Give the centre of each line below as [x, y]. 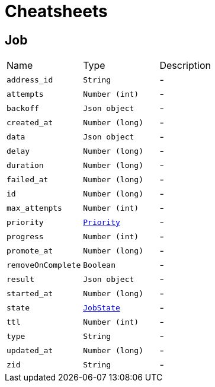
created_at [30, 122]
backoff [23, 108]
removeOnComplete [44, 265]
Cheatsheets [56, 11]
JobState [102, 307]
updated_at [30, 350]
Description [185, 66]
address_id [30, 80]
